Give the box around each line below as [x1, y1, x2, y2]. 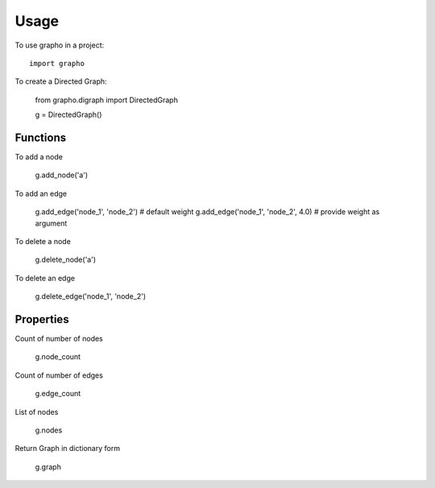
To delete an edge [14, 273, 76, 283]
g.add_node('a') [35, 170, 89, 180]
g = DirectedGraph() [35, 110, 102, 120]
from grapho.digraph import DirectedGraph [35, 95, 179, 105]
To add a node [14, 152, 64, 162]
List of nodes [14, 407, 59, 416]
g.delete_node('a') [35, 254, 97, 265]
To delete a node [14, 236, 72, 246]
